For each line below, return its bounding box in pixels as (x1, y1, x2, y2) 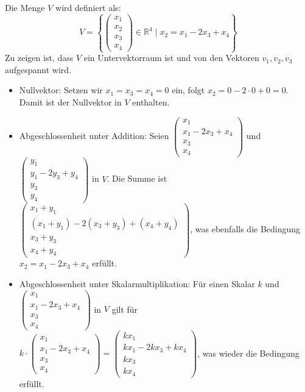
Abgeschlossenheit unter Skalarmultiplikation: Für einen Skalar (19, 277, 255, 290)
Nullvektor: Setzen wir (19, 84, 103, 96)
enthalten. (132, 95, 170, 108)
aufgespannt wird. (5, 63, 72, 76)
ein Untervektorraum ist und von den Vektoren (83, 51, 259, 64)
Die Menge (5, 1, 45, 13)
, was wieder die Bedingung (197, 346, 300, 359)
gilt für (111, 302, 138, 315)
